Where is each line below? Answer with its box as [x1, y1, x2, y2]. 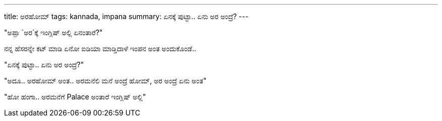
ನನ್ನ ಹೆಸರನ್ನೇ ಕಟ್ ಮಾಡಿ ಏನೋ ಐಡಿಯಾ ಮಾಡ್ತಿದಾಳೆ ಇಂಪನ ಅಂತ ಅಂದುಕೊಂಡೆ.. [4, 44, 196, 53]
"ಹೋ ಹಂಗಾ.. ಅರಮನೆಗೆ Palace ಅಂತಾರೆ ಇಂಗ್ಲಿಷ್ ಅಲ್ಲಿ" [4, 92, 146, 101]
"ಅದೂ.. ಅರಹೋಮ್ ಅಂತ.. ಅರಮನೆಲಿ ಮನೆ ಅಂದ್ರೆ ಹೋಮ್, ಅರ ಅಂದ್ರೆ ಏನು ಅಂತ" [4, 76, 207, 85]
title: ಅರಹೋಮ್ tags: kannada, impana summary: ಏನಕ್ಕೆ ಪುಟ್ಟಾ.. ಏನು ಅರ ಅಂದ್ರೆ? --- [4, 12, 249, 21]
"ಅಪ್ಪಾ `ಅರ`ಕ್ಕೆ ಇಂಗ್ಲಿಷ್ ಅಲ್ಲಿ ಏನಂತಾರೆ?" [4, 28, 103, 37]
